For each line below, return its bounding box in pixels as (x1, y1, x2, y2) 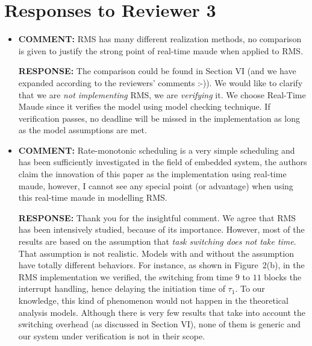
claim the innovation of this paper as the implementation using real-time (18, 168, 287, 180)
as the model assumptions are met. (18, 124, 147, 136)
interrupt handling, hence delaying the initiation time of (18, 282, 225, 295)
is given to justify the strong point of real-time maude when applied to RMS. (18, 44, 304, 57)
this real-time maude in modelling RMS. (18, 191, 167, 204)
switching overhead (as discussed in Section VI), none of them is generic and (18, 318, 301, 330)
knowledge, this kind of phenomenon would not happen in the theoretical (18, 294, 289, 306)
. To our (235, 282, 265, 295)
